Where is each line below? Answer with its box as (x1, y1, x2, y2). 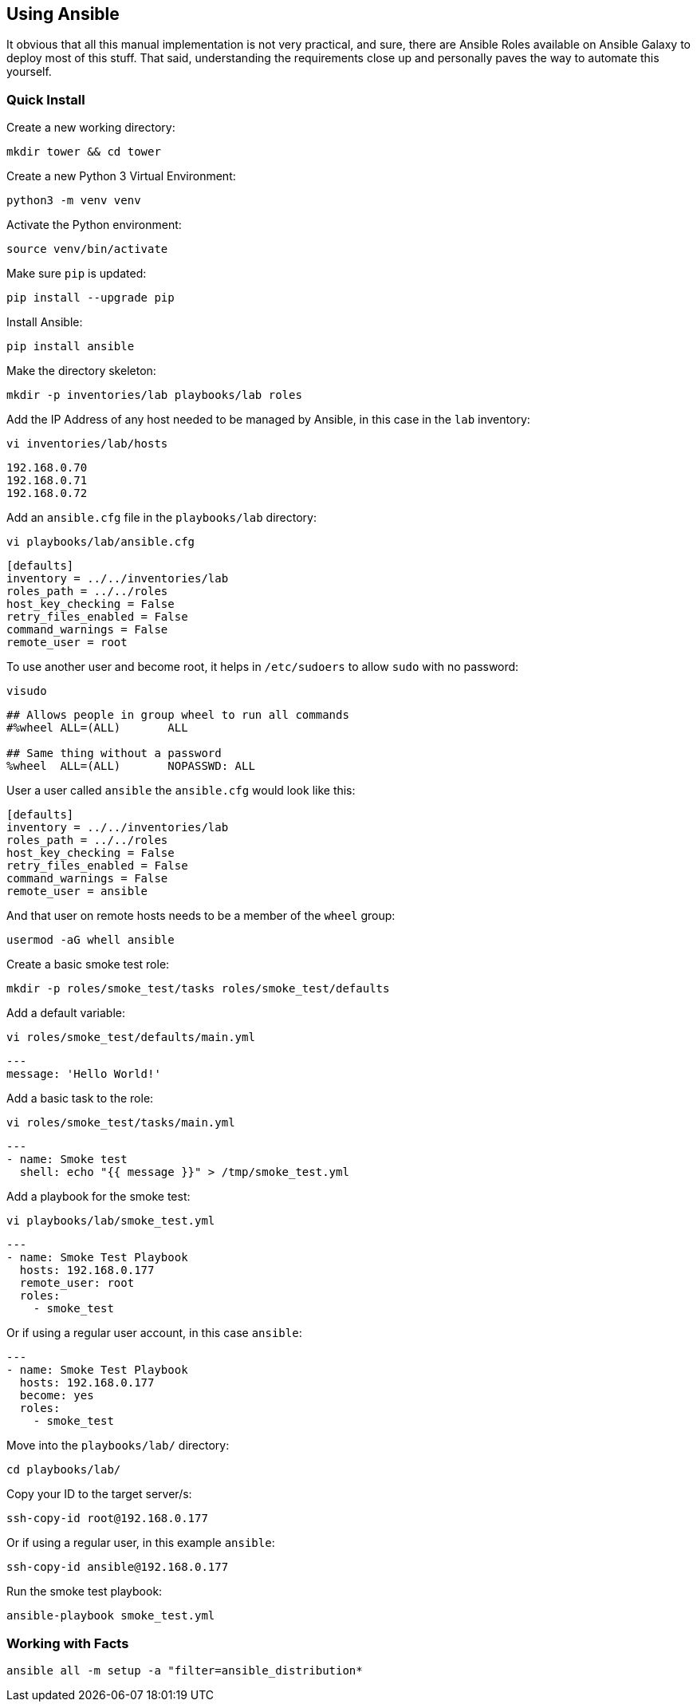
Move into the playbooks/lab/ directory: (6, 1438, 230, 1453)
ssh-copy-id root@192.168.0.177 (6, 1512, 208, 1525)
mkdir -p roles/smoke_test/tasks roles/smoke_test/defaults (6, 982, 390, 996)
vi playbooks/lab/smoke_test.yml (6, 1214, 215, 1228)
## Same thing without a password (6, 747, 222, 760)
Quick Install (6, 91, 85, 108)
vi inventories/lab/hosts (6, 437, 168, 451)
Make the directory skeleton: (6, 364, 156, 378)
